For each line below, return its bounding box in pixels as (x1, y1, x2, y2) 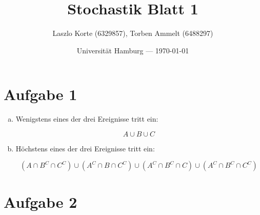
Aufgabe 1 (4, 84, 77, 105)
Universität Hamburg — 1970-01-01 (76, 45, 189, 55)
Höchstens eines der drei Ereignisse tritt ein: (15, 143, 155, 153)
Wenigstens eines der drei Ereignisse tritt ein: (15, 113, 158, 124)
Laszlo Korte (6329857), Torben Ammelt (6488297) (52, 28, 213, 38)
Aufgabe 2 (4, 191, 77, 212)
